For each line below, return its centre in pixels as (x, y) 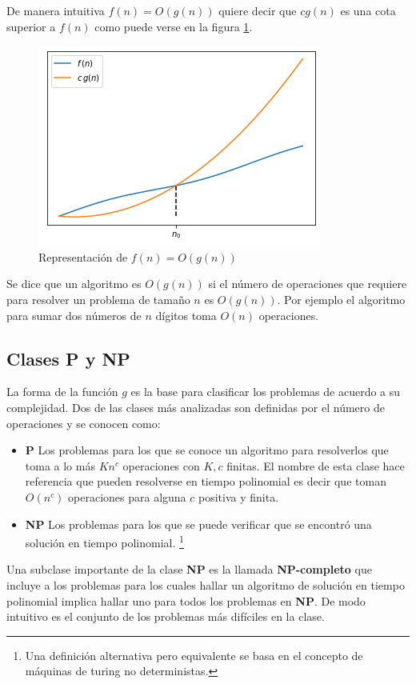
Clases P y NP (68, 358)
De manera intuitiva (56, 10)
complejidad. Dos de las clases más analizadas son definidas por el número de (196, 407)
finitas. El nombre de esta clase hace (316, 465)
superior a (31, 26)
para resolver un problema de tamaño (98, 299)
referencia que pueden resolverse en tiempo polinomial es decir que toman (206, 481)
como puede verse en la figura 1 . (174, 26)
